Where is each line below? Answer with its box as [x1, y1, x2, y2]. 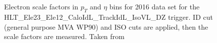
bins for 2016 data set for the [109, 1, 200, 12]
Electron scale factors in [4, 1, 79, 12]
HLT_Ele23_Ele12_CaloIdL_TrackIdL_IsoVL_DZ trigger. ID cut [4, 11, 213, 22]
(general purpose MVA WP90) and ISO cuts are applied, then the [4, 21, 208, 32]
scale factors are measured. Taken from [4, 31, 125, 42]
